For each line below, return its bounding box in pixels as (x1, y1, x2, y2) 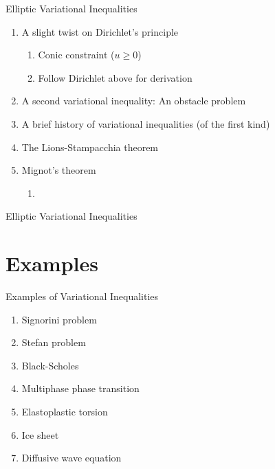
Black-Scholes (21, 358, 79, 372)
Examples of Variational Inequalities (5, 289, 159, 304)
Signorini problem (21, 312, 97, 326)
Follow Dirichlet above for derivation (38, 70, 192, 84)
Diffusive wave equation (21, 450, 122, 465)
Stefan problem (21, 335, 86, 350)
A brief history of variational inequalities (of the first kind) (21, 116, 270, 130)
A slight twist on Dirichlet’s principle (21, 24, 179, 38)
